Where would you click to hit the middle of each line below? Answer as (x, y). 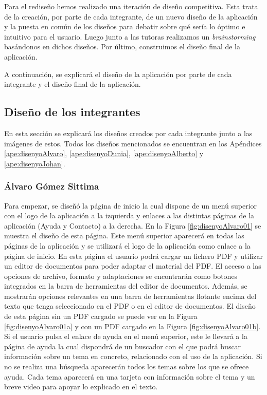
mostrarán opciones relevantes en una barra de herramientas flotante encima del (130, 296)
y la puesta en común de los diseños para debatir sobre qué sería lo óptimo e (125, 26)
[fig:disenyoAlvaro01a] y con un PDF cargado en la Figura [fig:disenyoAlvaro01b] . (132, 326)
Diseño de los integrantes (72, 112)
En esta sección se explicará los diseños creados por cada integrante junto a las (128, 133)
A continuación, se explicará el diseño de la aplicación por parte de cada (118, 74)
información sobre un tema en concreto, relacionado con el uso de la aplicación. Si (133, 356)
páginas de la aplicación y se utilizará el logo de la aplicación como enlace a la (127, 245)
